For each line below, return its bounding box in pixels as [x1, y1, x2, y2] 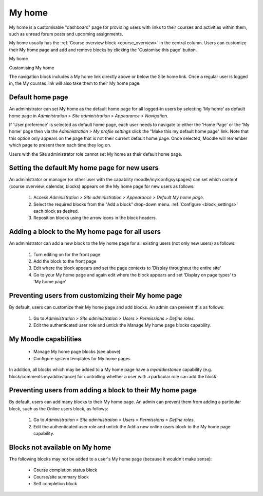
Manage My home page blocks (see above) [33, 349, 121, 355]
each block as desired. [33, 208, 79, 214]
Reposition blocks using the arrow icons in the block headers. [33, 215, 157, 221]
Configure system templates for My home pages [33, 355, 131, 361]
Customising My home [9, 65, 55, 71]
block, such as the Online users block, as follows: [9, 405, 108, 411]
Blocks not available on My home [9, 443, 112, 451]
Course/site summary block [33, 474, 89, 479]
